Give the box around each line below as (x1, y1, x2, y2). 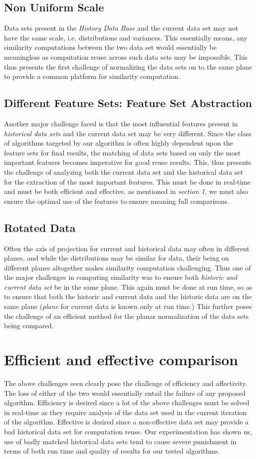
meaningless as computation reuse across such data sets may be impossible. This (4, 51, 248, 62)
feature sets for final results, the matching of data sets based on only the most (4, 147, 241, 157)
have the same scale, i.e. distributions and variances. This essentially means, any (4, 32, 248, 42)
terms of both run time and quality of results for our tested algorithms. (4, 446, 220, 456)
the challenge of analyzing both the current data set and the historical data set (4, 166, 243, 177)
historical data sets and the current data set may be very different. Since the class (4, 128, 252, 138)
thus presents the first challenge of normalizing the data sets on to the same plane (4, 61, 253, 72)
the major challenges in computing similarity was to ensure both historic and (4, 272, 237, 282)
